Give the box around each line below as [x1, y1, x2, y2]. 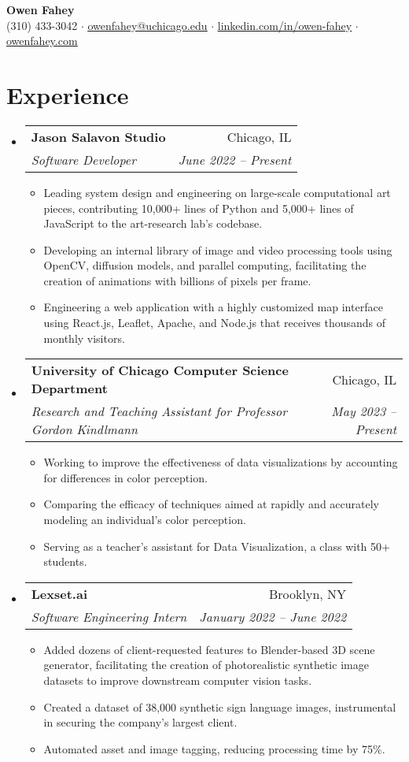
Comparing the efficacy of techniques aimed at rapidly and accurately [43, 496, 380, 512]
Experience [6, 78, 129, 110]
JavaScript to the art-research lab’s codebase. [43, 215, 263, 232]
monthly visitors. [43, 329, 125, 346]
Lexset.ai [31, 584, 88, 603]
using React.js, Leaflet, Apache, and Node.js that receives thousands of [43, 314, 386, 331]
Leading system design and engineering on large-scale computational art [43, 184, 391, 200]
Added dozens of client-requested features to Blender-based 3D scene [43, 641, 375, 657]
